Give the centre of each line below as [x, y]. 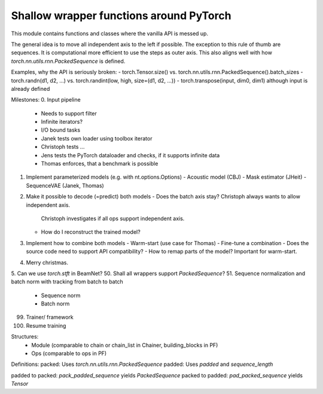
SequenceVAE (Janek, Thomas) [65, 185]
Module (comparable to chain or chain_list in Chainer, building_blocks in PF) [125, 345]
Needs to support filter [69, 113]
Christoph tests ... [63, 147]
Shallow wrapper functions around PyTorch [121, 16]
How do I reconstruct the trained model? [91, 232]
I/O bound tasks [61, 130]
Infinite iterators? [62, 122]
